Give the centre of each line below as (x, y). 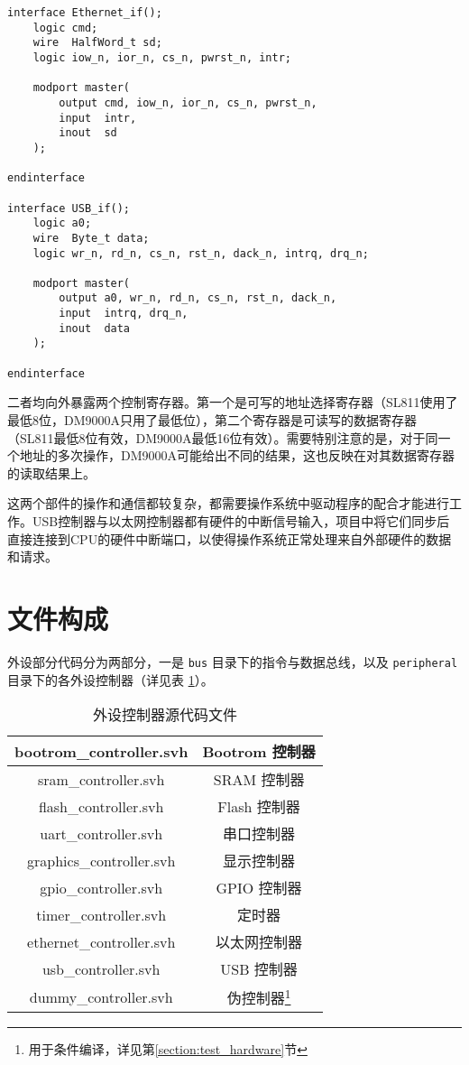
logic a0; (62, 223)
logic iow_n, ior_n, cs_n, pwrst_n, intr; (162, 57)
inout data (95, 328)
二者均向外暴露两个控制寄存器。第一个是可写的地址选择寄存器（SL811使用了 (233, 402)
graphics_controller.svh (101, 860)
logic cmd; (65, 28)
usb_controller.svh (101, 968)
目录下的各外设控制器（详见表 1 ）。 (110, 679)
